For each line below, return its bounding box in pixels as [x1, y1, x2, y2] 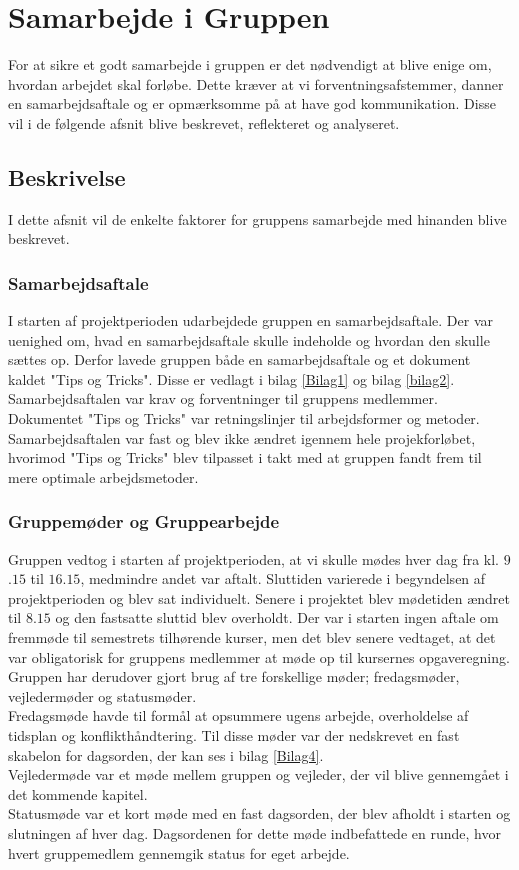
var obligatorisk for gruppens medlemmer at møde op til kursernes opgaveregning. [8, 646, 510, 667]
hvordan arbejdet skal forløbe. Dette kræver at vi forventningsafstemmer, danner [8, 73, 504, 94]
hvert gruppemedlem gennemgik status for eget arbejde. [8, 842, 350, 863]
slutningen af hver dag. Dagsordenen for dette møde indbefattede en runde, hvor [8, 822, 501, 843]
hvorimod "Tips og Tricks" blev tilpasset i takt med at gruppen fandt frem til [8, 447, 482, 468]
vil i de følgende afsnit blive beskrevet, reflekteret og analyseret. [8, 112, 400, 133]
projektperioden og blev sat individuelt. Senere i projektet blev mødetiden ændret [8, 587, 511, 608]
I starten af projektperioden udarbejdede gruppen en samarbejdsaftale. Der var [8, 310, 493, 331]
